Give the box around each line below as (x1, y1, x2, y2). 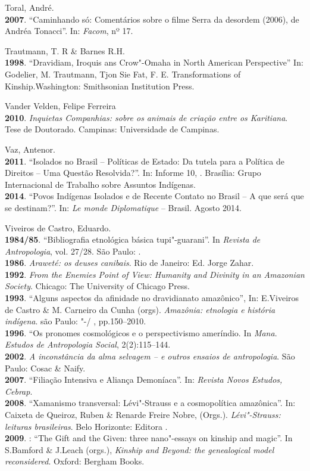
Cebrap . (5, 385, 33, 397)
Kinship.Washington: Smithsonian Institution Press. (5, 79, 195, 92)
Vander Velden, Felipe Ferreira (5, 100, 116, 112)
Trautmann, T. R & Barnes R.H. (5, 44, 125, 57)
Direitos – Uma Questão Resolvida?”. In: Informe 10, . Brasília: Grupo (5, 166, 261, 179)
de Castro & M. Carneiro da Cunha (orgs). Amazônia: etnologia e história (5, 303, 275, 315)
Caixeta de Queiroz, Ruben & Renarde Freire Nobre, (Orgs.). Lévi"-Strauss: (5, 408, 281, 420)
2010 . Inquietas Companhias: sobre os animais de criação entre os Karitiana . (5, 111, 288, 123)
